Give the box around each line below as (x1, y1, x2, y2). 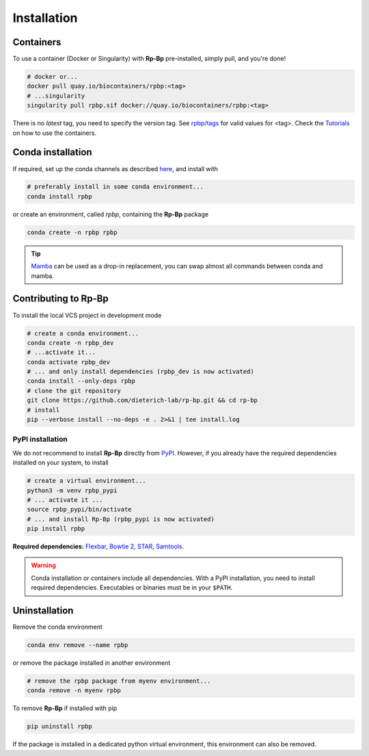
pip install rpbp (27, 525, 85, 533)
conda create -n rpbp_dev (27, 339, 114, 346)
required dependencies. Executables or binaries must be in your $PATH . (31, 583, 233, 592)
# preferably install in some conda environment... (27, 183, 204, 191)
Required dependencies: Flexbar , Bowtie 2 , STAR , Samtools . (12, 542, 184, 551)
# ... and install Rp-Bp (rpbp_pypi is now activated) (27, 515, 215, 523)
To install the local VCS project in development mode (12, 311, 162, 319)
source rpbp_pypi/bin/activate (27, 505, 133, 514)
